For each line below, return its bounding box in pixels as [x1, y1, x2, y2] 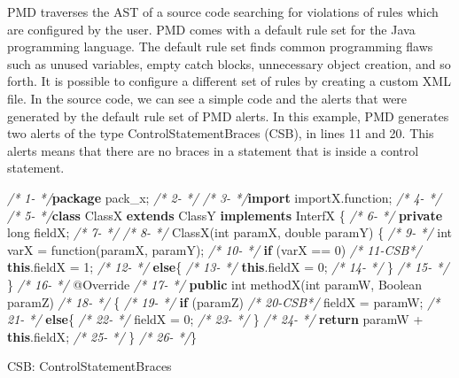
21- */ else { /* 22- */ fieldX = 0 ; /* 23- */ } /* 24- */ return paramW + [7, 310, 424, 328]
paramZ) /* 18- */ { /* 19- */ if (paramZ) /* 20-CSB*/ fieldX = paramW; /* [7, 292, 440, 311]
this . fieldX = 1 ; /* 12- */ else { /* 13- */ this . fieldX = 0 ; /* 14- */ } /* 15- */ [7, 258, 449, 276]
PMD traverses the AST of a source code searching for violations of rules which [7, 3, 439, 20]
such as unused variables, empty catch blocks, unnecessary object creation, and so [7, 54, 451, 73]
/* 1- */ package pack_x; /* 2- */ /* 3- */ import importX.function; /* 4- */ [7, 188, 441, 206]
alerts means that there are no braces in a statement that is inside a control [7, 141, 419, 159]
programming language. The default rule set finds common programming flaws [7, 37, 433, 56]
